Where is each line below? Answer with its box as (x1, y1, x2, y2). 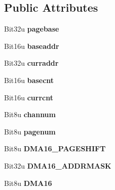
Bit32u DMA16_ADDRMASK (4, 160, 111, 171)
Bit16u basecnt (4, 74, 54, 85)
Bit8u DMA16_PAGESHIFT (4, 143, 106, 154)
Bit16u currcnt (4, 92, 53, 102)
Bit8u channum (4, 109, 56, 120)
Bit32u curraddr (4, 58, 59, 68)
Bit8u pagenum (4, 126, 56, 137)
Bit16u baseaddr (4, 40, 59, 51)
